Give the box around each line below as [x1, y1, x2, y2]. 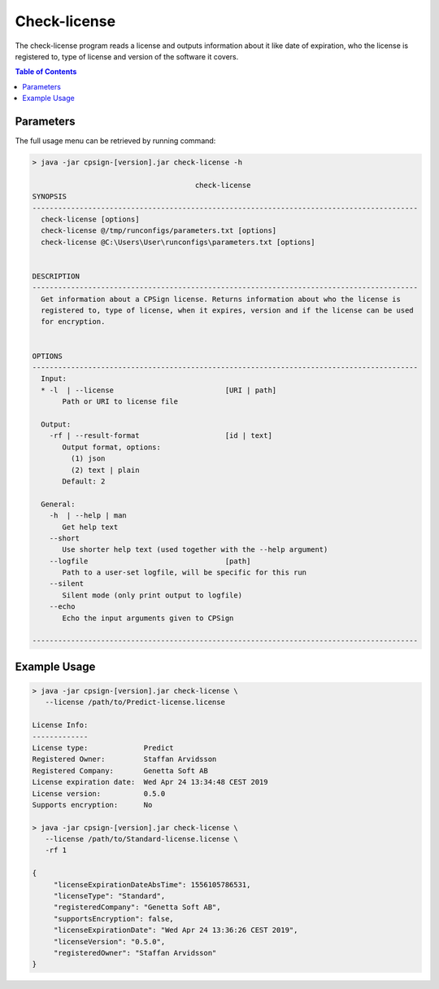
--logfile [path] [49, 556, 251, 566]
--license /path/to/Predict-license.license [45, 698, 225, 707]
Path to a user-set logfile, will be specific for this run [62, 568, 307, 577]
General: [41, 499, 76, 509]
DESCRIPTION [32, 271, 80, 281]
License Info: [32, 720, 89, 730]
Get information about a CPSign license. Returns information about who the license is [41, 294, 402, 304]
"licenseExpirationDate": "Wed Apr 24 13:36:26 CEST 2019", [53, 926, 298, 935]
